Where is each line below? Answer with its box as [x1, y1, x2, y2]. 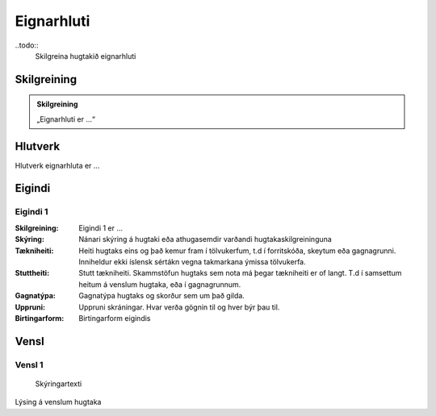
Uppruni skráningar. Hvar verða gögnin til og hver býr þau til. [78, 302, 280, 312]
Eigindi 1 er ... [78, 223, 124, 233]
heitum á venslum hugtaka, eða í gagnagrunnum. [78, 279, 241, 289]
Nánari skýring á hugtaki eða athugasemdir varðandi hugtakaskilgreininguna [78, 235, 333, 244]
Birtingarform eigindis [78, 313, 151, 322]
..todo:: [15, 40, 39, 50]
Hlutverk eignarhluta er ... [15, 160, 100, 170]
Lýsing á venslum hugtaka [15, 397, 102, 407]
